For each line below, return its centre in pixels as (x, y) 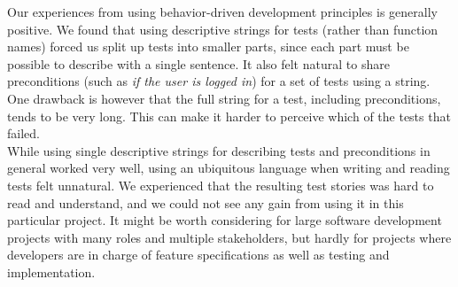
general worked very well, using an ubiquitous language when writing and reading (229, 168)
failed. (23, 133)
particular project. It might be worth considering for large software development (225, 220)
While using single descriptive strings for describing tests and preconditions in (219, 150)
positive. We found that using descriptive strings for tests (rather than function (223, 29)
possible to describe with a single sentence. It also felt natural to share (198, 63)
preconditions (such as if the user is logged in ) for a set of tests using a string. (219, 81)
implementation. (51, 271)
